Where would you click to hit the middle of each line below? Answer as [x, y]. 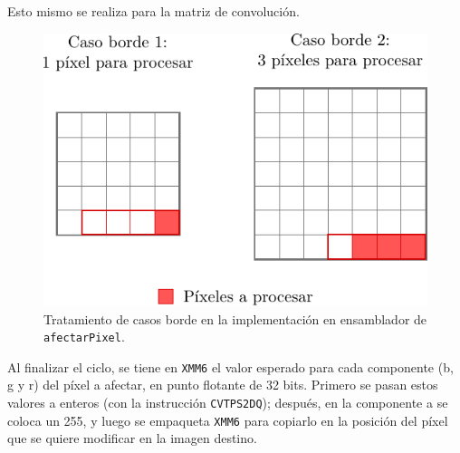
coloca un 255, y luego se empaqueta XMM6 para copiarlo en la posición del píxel [228, 420]
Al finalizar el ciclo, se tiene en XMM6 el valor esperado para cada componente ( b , [230, 366]
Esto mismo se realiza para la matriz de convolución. [153, 11]
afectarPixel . [84, 337]
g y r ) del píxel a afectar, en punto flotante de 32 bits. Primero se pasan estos [223, 385]
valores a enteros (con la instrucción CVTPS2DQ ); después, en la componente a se [228, 403]
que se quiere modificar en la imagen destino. [132, 438]
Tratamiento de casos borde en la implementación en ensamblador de [235, 318]
